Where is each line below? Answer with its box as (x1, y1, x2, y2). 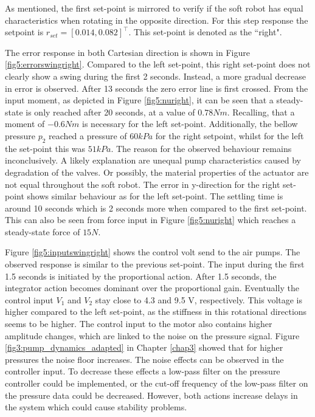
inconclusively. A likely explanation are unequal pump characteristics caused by (5, 154, 301, 167)
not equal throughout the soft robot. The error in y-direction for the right (5, 177, 280, 190)
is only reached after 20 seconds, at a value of (26, 105, 195, 118)
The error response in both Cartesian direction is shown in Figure (5, 46, 250, 58)
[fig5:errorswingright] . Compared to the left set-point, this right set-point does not (5, 58, 311, 71)
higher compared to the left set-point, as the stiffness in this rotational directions (5, 305, 307, 318)
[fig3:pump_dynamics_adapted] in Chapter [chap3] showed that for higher (5, 341, 283, 354)
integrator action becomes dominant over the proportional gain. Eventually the (5, 281, 299, 294)
